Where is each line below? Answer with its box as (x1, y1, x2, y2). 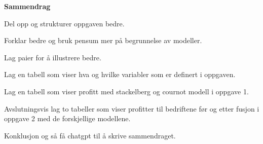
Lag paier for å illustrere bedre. (4, 52, 101, 62)
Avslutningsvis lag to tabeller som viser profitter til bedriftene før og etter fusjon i (4, 103, 259, 114)
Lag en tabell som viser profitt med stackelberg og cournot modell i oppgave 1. (4, 86, 249, 96)
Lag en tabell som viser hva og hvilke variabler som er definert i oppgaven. (4, 69, 236, 80)
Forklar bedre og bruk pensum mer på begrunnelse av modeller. (4, 35, 202, 46)
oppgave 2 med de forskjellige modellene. (4, 113, 131, 124)
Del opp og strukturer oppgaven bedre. (4, 18, 125, 28)
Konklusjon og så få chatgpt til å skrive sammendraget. (4, 130, 176, 140)
